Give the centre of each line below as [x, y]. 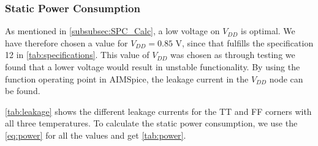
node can [286, 78]
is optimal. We [268, 31]
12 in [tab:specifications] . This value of [77, 55]
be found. [23, 91]
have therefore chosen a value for [66, 42]
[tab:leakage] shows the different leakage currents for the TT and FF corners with [158, 111]
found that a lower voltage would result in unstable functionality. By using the [153, 67]
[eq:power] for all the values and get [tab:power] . [96, 135]
